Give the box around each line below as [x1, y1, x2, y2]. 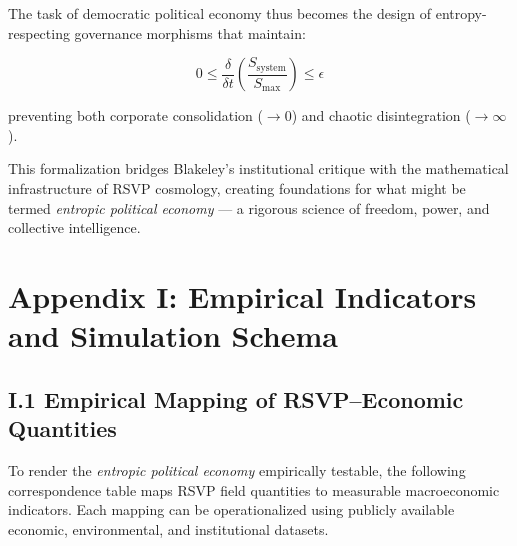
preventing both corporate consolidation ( [8, 105, 263, 126]
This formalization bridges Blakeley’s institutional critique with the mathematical [8, 158, 509, 179]
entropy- [435, 3, 487, 23]
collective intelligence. [8, 217, 141, 238]
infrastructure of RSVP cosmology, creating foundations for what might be [8, 177, 466, 198]
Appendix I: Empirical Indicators [8, 275, 477, 316]
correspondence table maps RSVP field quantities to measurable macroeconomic [8, 479, 500, 500]
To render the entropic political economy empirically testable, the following [8, 459, 466, 480]
